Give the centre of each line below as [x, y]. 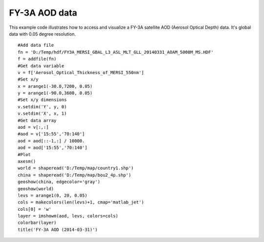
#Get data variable [41, 66]
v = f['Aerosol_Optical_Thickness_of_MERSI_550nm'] [81, 72]
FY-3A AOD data [43, 13]
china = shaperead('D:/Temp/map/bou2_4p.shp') [75, 175]
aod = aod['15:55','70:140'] [53, 148]
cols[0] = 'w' [34, 209]
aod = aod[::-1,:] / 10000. [51, 141]
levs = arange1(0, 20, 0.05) [53, 195]
